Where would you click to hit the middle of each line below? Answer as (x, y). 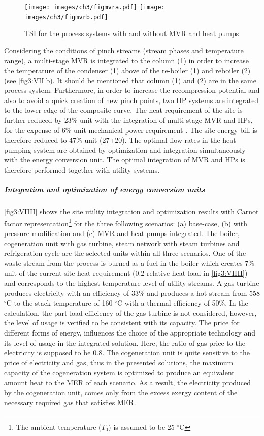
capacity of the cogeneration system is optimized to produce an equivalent (119, 372)
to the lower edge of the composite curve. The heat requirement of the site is (123, 110)
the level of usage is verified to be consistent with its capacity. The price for (122, 323)
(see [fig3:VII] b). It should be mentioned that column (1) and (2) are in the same (130, 80)
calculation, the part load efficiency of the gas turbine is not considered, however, (130, 312)
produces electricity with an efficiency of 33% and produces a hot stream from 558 (132, 293)
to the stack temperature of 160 (63, 303)
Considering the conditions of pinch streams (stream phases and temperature (124, 50)
